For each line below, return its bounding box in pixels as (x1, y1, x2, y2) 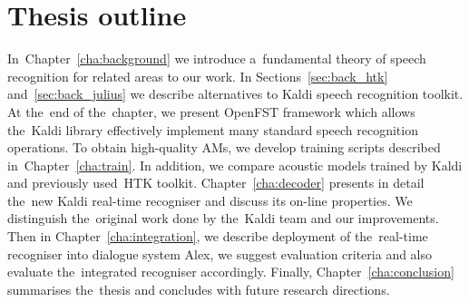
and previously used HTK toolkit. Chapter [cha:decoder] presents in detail (7, 173, 425, 192)
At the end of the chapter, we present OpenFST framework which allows (7, 102, 415, 121)
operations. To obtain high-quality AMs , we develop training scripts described (7, 138, 441, 157)
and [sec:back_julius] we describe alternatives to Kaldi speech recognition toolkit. (7, 84, 464, 103)
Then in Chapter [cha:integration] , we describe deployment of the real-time (7, 227, 428, 246)
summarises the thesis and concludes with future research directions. (7, 279, 390, 298)
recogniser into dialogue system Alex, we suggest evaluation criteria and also (7, 244, 433, 263)
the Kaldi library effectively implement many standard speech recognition (7, 120, 418, 139)
